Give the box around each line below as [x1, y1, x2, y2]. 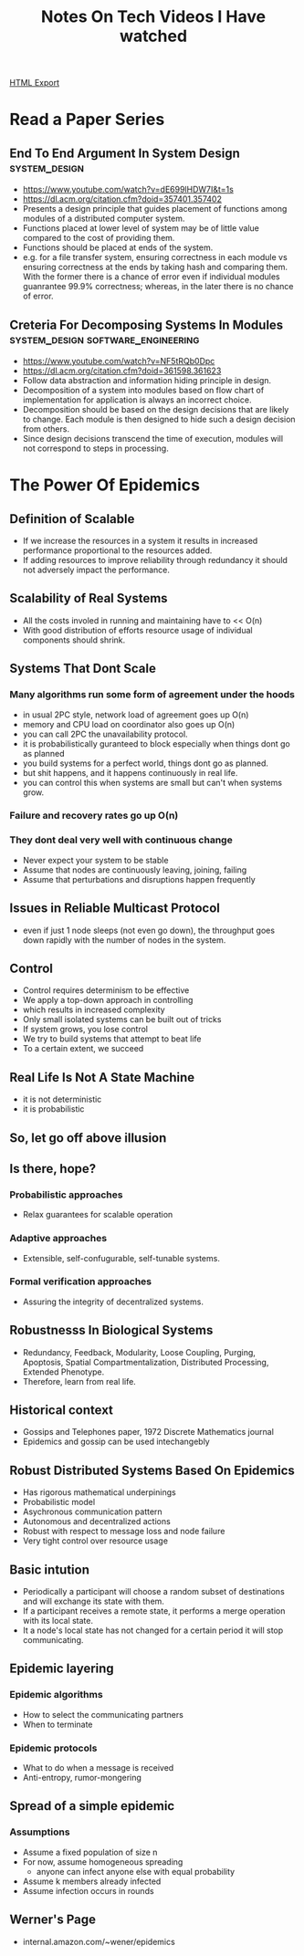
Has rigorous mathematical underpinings [22, 1487, 176, 1498]
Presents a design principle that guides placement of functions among [22, 204, 288, 214]
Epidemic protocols [9, 1742, 98, 1754]
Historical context [9, 1403, 114, 1418]
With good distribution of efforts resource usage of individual [22, 624, 253, 635]
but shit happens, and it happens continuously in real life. [22, 767, 238, 778]
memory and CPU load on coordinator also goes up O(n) [22, 718, 236, 729]
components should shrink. [22, 634, 126, 645]
